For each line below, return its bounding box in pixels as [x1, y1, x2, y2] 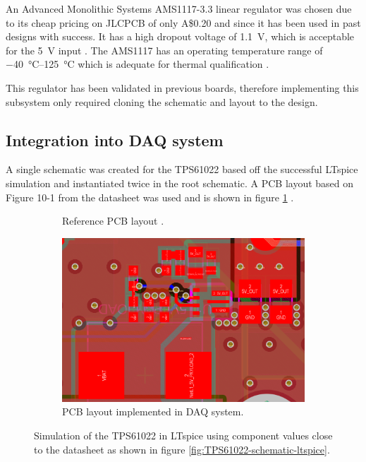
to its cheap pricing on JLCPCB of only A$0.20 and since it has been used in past [6, 15, 361, 30]
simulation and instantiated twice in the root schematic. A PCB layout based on [6, 175, 354, 190]
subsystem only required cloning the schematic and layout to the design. [6, 94, 318, 109]
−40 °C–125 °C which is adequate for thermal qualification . [6, 57, 269, 71]
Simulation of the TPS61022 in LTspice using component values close [34, 428, 333, 443]
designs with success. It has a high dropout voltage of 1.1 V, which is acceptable [6, 29, 355, 44]
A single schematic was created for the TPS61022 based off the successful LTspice [6, 162, 358, 177]
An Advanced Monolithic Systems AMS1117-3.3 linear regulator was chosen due [6, 1, 352, 16]
